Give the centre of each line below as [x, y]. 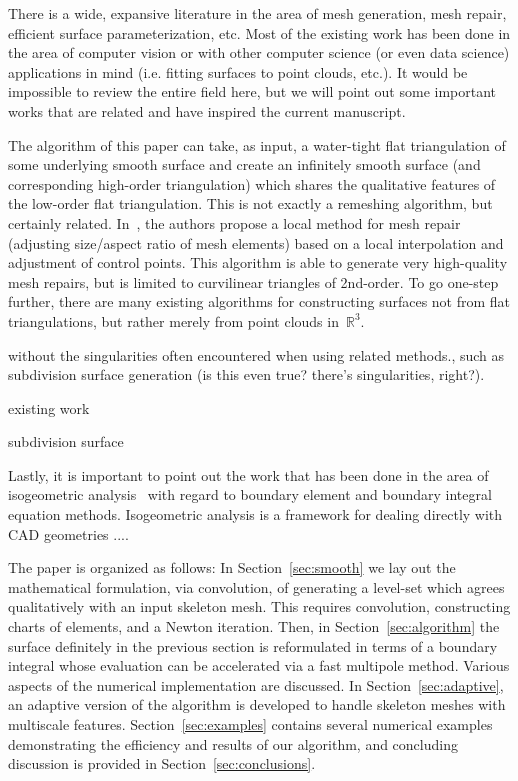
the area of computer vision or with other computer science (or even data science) [259, 52]
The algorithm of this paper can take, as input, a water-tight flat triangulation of [257, 144]
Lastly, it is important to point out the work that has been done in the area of [248, 474]
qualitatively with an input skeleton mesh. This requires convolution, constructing [259, 606]
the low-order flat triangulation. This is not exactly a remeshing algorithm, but [250, 203]
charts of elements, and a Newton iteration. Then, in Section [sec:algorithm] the [254, 626]
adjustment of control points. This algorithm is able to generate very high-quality [258, 262]
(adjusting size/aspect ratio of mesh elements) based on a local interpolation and [256, 242]
